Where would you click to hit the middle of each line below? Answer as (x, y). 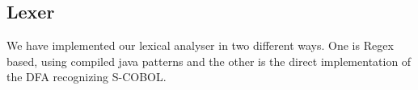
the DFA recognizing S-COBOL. (87, 77)
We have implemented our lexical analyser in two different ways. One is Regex (200, 45)
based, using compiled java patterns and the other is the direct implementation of (209, 61)
